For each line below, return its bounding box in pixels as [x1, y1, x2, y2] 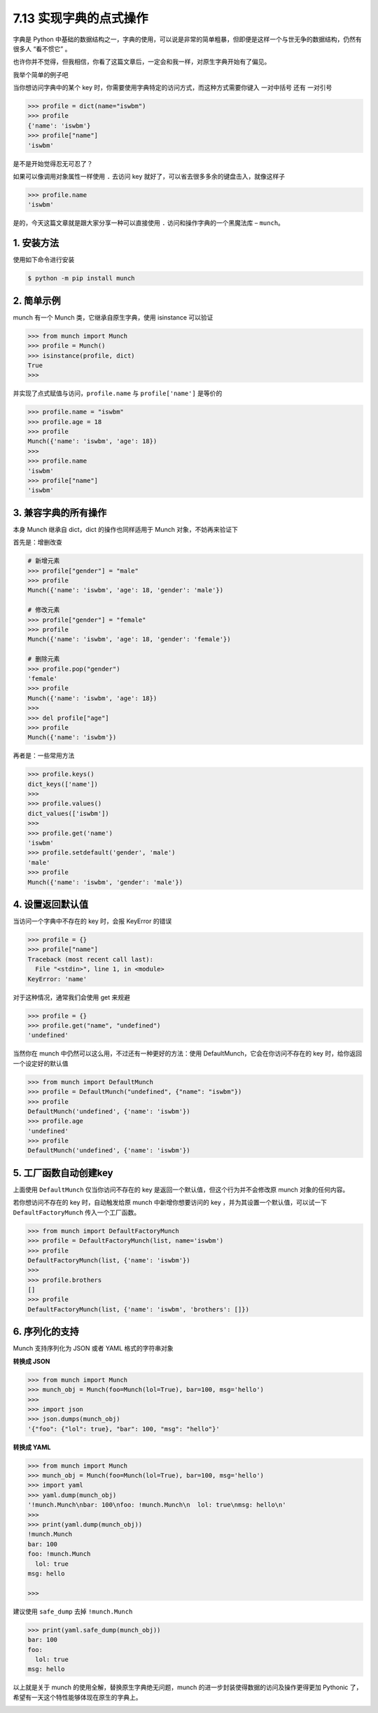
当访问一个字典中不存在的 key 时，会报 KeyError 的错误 [13, 917, 172, 925]
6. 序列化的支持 [13, 1325, 80, 1338]
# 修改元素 [27, 606, 60, 614]
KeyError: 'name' [27, 975, 87, 983]
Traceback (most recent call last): [27, 955, 154, 963]
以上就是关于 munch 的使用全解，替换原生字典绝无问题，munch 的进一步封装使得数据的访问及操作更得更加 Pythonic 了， [13, 1683, 363, 1692]
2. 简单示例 [13, 294, 61, 306]
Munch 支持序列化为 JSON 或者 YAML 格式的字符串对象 [13, 1344, 174, 1353]
